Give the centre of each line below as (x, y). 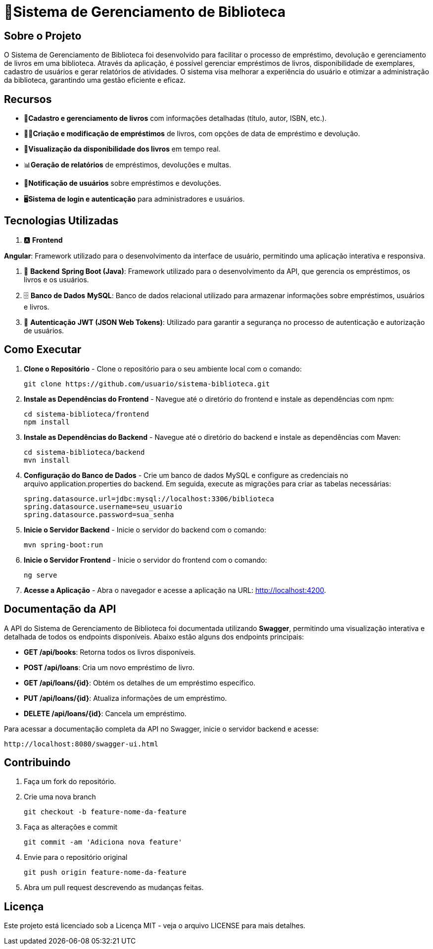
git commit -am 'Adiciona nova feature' (103, 842)
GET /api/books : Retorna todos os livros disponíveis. (110, 652)
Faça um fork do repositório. (70, 782)
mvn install (47, 460)
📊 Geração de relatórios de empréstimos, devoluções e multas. (127, 165)
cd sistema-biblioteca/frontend (86, 414)
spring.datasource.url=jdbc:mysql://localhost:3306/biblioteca (149, 499)
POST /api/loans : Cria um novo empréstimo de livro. (109, 667)
